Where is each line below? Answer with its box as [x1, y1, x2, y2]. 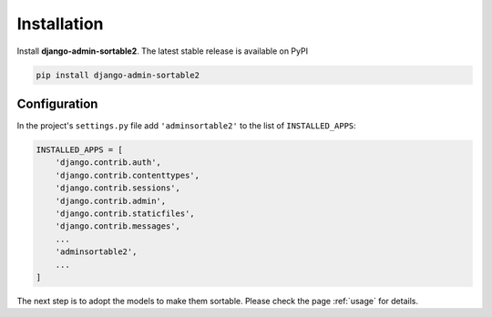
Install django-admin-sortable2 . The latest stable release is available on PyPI [16, 46, 309, 56]
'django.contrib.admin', [55, 196, 167, 206]
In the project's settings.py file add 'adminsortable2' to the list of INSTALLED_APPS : [16, 120, 357, 131]
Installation [16, 14, 104, 34]
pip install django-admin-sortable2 [36, 69, 200, 80]
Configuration [16, 96, 98, 111]
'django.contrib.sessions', [55, 183, 181, 193]
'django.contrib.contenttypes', [55, 169, 200, 180]
